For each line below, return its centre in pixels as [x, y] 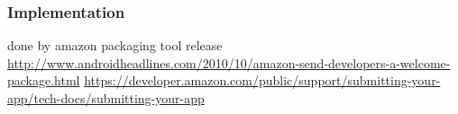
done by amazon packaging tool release [115, 45]
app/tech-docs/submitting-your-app [106, 98]
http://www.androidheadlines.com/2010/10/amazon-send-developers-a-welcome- [229, 62]
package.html [44, 80]
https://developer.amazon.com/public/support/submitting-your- [262, 80]
